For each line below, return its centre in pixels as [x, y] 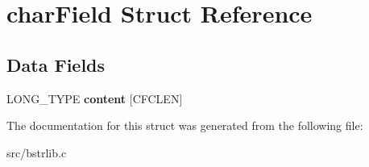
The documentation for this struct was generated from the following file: [185, 125]
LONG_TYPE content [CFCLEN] [95, 98]
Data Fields [56, 64]
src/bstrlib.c [37, 152]
